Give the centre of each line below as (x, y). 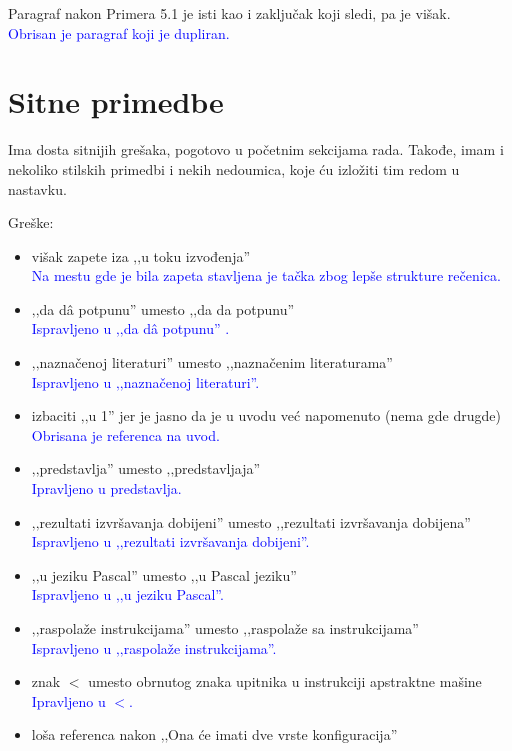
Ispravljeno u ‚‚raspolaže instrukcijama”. (154, 647)
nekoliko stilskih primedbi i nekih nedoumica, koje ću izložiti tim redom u (234, 168)
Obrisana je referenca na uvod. (125, 434)
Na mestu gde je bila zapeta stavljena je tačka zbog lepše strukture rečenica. (266, 275)
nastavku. (37, 188)
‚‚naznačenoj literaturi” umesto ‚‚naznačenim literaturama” (212, 362)
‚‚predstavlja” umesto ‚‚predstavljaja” (146, 468)
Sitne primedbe (116, 101)
